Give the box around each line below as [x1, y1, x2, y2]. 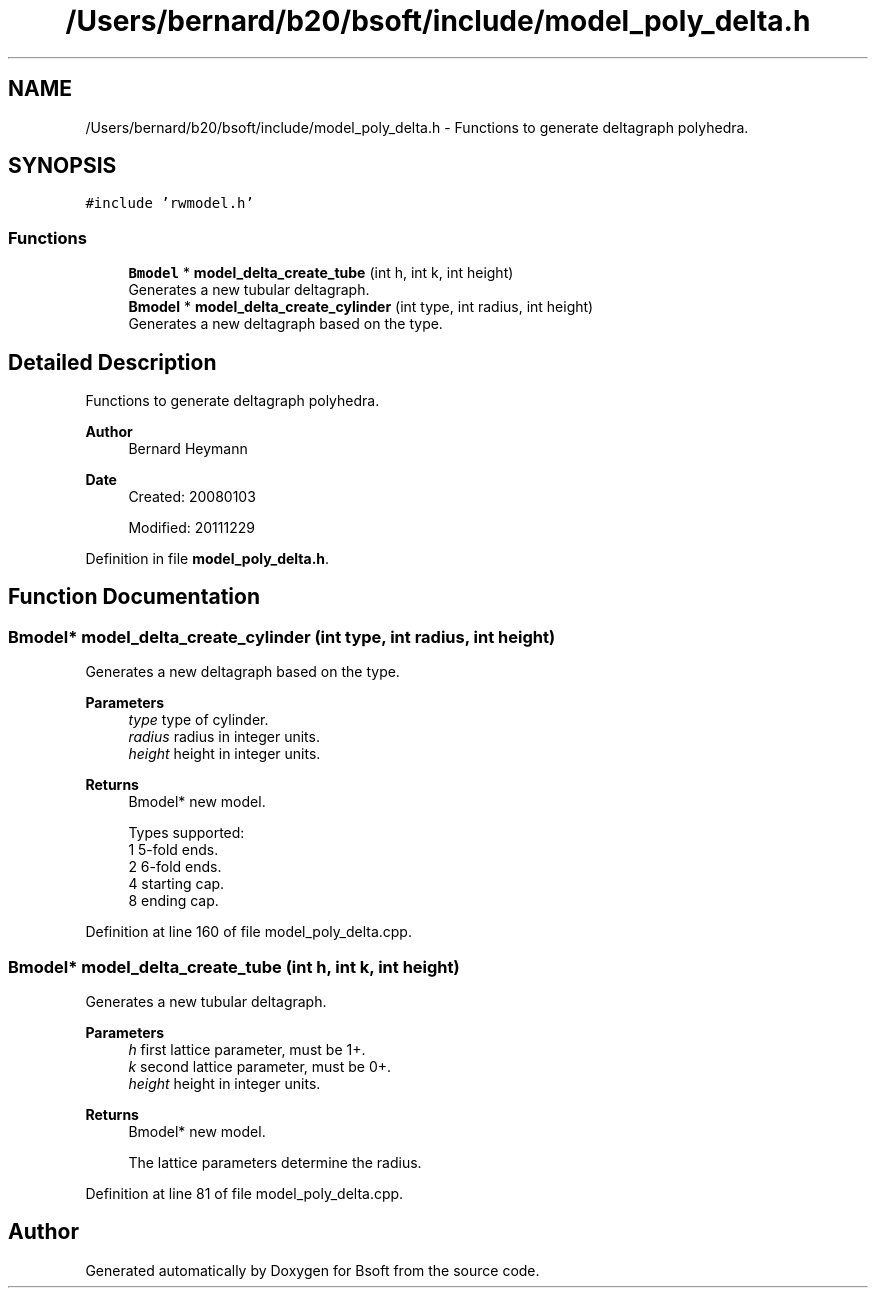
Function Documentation [8, 584, 260, 610]
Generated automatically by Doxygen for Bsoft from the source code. [85, 1261, 540, 1279]
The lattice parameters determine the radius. [128, 1154, 422, 1171]
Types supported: [128, 824, 245, 842]
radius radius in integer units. [128, 728, 320, 746]
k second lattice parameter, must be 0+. [128, 1058, 392, 1075]
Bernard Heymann [128, 440, 248, 458]
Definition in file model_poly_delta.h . [85, 550, 330, 568]
